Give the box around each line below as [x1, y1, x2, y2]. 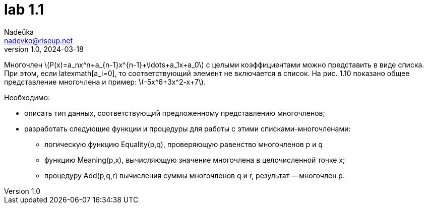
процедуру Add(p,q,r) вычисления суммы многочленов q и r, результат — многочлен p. [44, 171, 345, 180]
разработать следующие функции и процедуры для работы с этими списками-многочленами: [24, 124, 351, 133]
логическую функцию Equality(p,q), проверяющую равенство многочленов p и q [44, 140, 323, 149]
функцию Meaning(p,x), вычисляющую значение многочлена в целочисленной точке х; [44, 155, 345, 164]
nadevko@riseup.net [4, 36, 73, 45]
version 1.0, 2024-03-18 [4, 44, 84, 53]
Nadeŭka [4, 27, 34, 36]
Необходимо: [4, 93, 50, 102]
